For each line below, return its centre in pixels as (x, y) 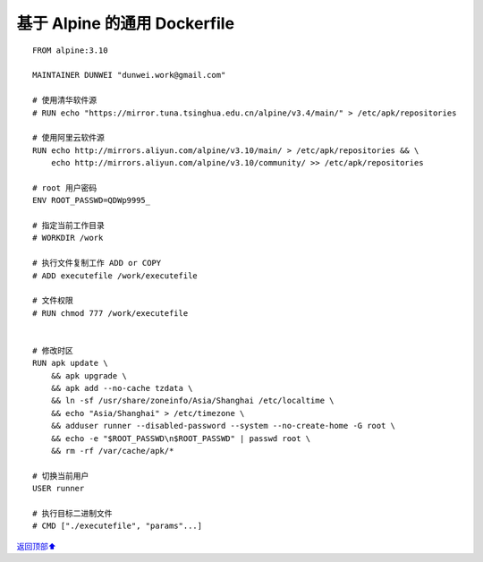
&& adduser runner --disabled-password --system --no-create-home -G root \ (223, 426)
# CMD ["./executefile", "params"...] (118, 526)
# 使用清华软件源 (65, 100)
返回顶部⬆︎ (37, 546)
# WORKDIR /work (68, 238)
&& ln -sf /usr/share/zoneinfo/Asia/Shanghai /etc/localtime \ (192, 401)
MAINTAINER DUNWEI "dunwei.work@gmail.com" (129, 75)
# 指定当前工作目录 (68, 226)
